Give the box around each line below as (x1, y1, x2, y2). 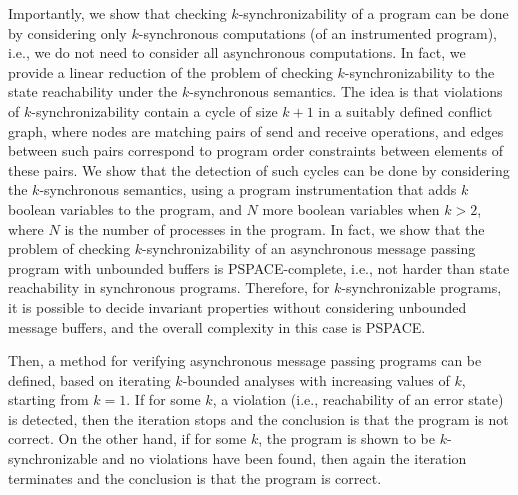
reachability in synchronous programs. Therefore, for (8, 277, 330, 298)
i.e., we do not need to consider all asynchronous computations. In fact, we (8, 42, 466, 63)
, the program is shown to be (258, 428, 435, 449)
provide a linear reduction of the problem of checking (8, 61, 333, 82)
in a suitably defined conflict (318, 100, 493, 121)
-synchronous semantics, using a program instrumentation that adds (39, 179, 457, 200)
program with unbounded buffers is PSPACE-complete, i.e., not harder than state (8, 257, 510, 278)
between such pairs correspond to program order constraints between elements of (8, 140, 504, 161)
